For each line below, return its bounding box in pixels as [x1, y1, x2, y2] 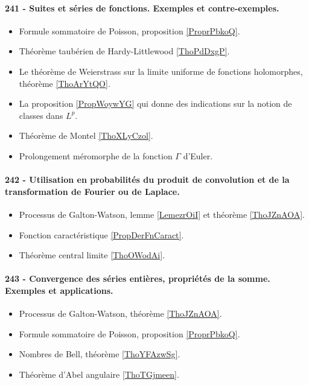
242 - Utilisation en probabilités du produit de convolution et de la [5, 173, 290, 186]
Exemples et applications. [5, 284, 113, 296]
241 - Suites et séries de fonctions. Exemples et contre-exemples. [5, 1, 279, 14]
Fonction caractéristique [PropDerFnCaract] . [19, 228, 184, 241]
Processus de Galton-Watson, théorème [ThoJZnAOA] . [19, 307, 222, 320]
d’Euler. [183, 149, 213, 162]
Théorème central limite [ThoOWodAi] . [19, 249, 165, 261]
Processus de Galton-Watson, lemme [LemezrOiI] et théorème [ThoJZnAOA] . [19, 208, 305, 220]
